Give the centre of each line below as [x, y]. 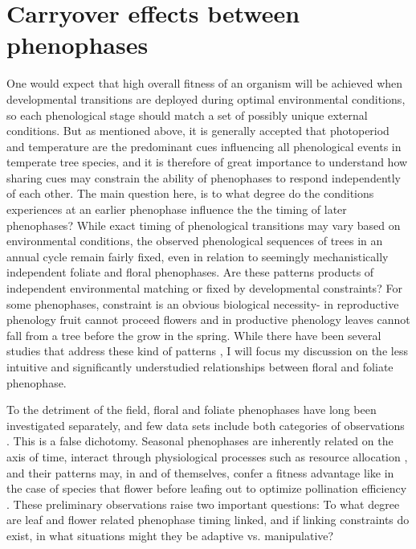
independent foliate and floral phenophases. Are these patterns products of [190, 272]
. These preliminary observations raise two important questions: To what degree [203, 504]
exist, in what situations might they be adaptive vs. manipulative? [170, 535]
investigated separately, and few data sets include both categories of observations [206, 425]
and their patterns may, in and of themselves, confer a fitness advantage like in [200, 472]
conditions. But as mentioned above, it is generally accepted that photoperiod [198, 131]
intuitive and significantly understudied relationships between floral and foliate [200, 367]
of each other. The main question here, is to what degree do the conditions [190, 193]
